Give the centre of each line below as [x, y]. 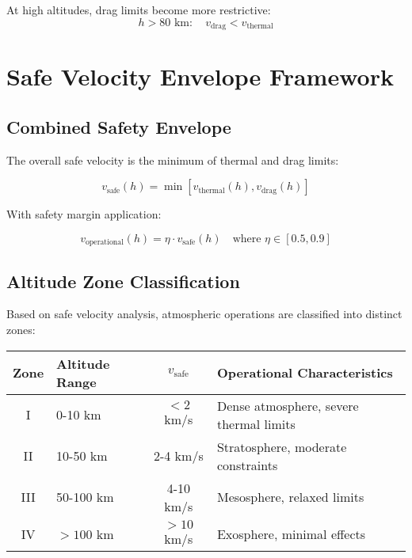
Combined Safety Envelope [119, 126]
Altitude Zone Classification [123, 281]
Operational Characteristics [305, 373]
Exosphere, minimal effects [291, 533]
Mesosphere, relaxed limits [290, 497]
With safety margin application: [84, 214]
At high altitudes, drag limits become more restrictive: [139, 9]
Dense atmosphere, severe [288, 405]
